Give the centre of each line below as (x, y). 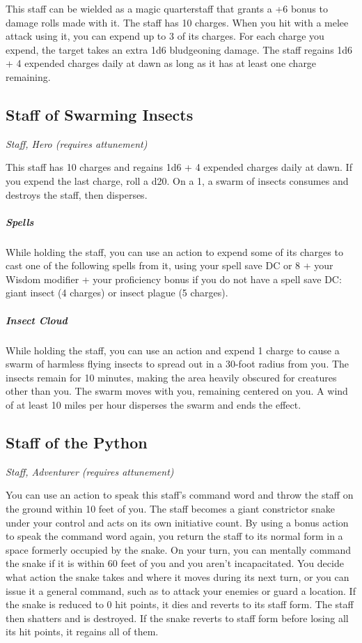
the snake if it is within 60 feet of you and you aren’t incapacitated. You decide (175, 563)
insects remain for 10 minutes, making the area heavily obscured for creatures (171, 377)
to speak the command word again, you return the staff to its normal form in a (174, 536)
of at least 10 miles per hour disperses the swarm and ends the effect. (154, 405)
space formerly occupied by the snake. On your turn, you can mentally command (179, 549)
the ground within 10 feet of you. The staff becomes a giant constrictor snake (170, 508)
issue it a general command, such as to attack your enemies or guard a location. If (181, 590)
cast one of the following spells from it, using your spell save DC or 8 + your (170, 265)
